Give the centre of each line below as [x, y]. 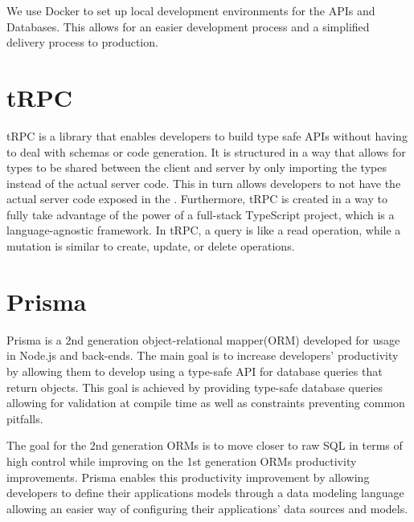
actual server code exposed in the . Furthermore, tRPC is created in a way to [197, 199]
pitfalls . [25, 418]
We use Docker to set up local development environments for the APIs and [191, 10]
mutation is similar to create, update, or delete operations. [151, 246]
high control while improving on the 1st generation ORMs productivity [182, 461]
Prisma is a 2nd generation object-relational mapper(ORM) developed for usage [203, 339]
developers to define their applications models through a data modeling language [205, 493]
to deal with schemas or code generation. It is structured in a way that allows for [206, 151]
